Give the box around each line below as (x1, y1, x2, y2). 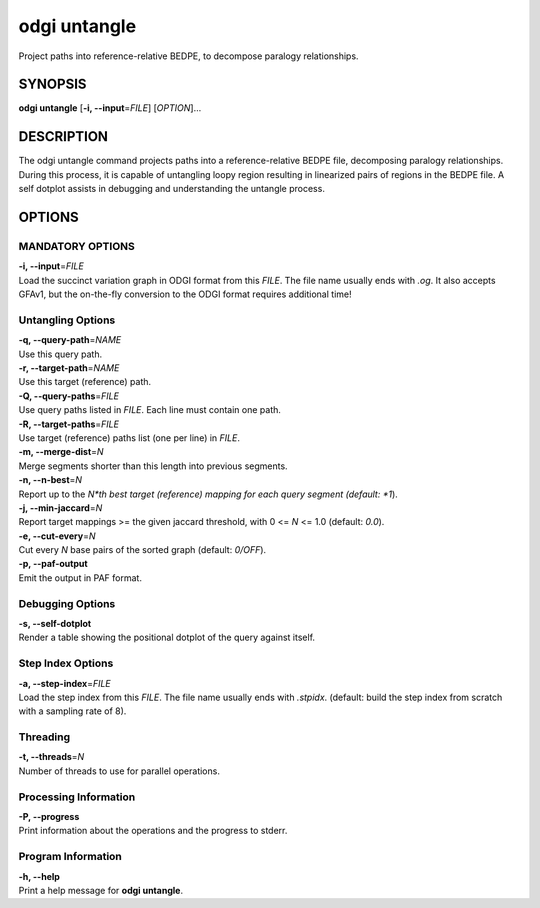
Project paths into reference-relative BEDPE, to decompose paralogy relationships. (18, 50, 359, 62)
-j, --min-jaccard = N (18, 501, 103, 514)
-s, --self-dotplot (18, 618, 92, 629)
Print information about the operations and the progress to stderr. (18, 825, 288, 837)
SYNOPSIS (18, 76, 87, 93)
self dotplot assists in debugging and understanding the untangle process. (18, 183, 325, 195)
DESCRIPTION (18, 128, 109, 145)
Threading (18, 730, 71, 744)
